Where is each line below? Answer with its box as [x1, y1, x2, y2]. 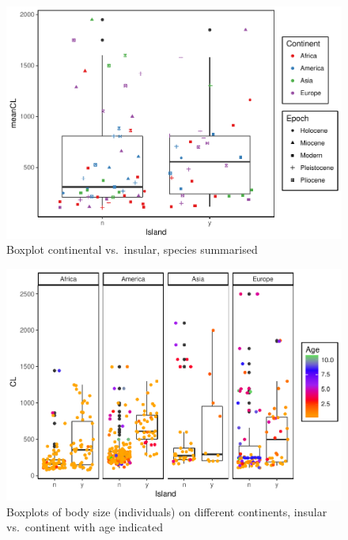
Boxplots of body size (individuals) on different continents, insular [6, 503, 327, 519]
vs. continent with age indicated [6, 519, 164, 535]
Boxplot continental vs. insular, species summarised [6, 241, 258, 258]
